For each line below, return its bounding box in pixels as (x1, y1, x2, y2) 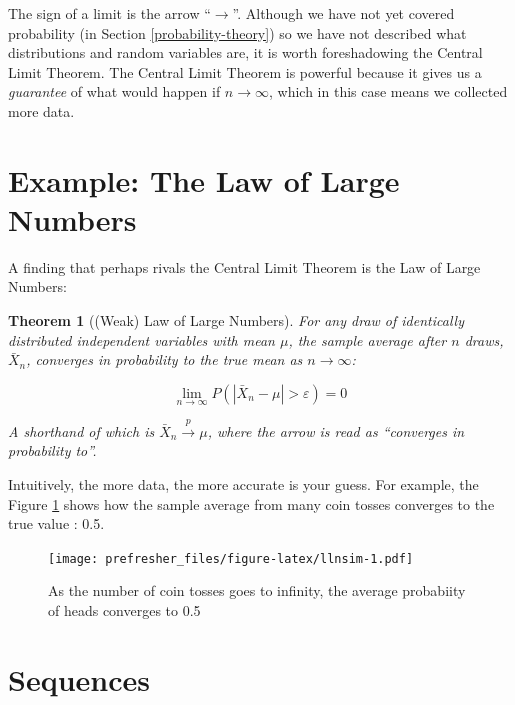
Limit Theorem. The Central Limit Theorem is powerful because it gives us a (8, 61, 482, 82)
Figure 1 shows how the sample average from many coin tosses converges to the (8, 493, 495, 514)
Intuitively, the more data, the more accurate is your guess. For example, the (8, 474, 479, 495)
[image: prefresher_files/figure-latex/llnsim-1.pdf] (48, 551, 414, 566)
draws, (464, 329, 504, 350)
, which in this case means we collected (269, 81, 508, 102)
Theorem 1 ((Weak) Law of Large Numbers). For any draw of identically (8, 310, 464, 331)
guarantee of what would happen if (8, 81, 221, 102)
